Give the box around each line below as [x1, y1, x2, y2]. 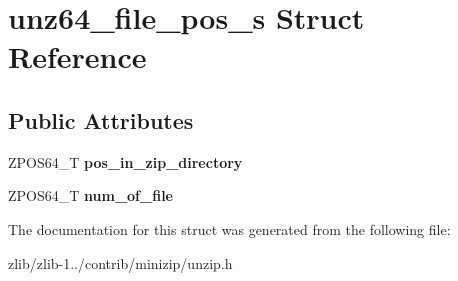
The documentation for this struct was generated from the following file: [8, 218, 451, 239]
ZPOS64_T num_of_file [8, 185, 173, 206]
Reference [8, 36, 147, 77]
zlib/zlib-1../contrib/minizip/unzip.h [8, 252, 233, 273]
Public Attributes [8, 104, 194, 135]
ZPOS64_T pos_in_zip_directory [8, 151, 243, 172]
